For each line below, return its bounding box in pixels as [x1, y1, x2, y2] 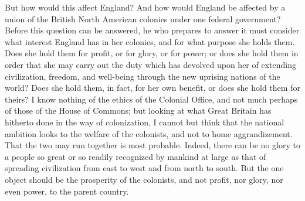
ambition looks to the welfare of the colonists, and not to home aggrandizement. [5, 127, 293, 139]
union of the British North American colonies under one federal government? [5, 12, 281, 25]
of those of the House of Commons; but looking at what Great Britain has [5, 104, 272, 117]
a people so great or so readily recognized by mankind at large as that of [5, 150, 266, 162]
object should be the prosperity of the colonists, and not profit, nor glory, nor [5, 173, 283, 185]
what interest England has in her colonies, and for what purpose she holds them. [5, 35, 295, 47]
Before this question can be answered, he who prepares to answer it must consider [5, 24, 300, 36]
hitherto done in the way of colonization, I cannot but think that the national [5, 115, 284, 128]
